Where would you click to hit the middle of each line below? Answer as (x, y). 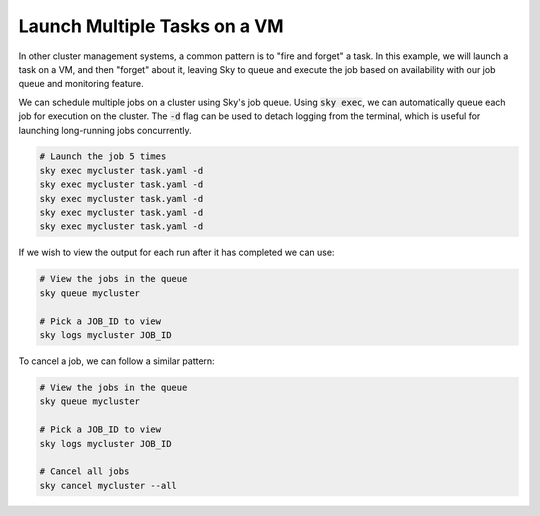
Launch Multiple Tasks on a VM (151, 26)
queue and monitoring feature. (81, 84)
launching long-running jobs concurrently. (105, 130)
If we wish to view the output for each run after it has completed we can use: (176, 252)
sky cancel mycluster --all (108, 485)
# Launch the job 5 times (103, 156)
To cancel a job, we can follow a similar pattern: (116, 361)
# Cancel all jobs (84, 471)
